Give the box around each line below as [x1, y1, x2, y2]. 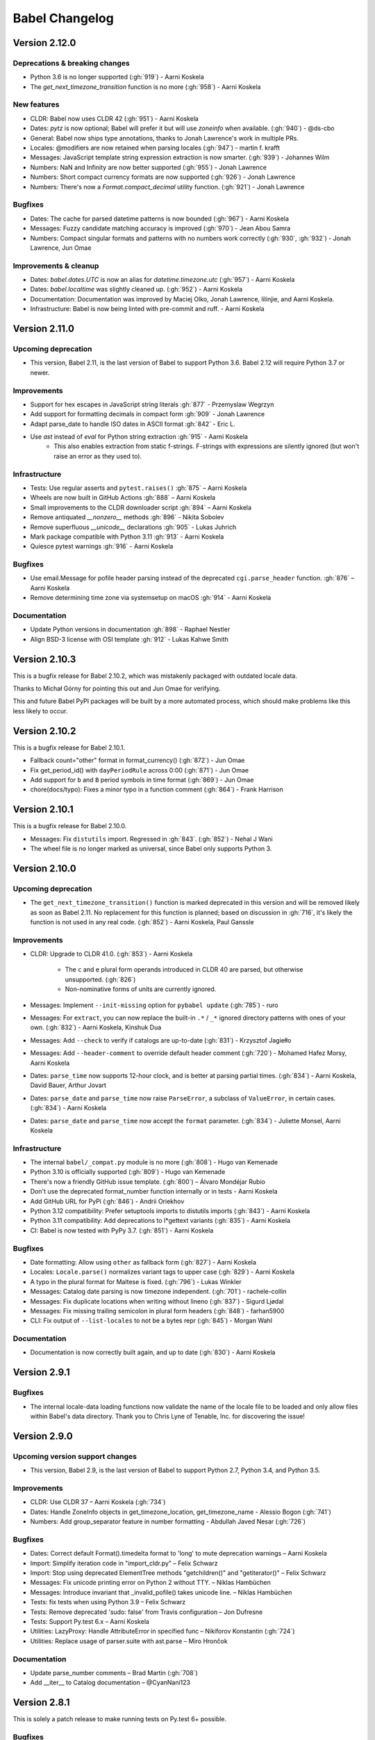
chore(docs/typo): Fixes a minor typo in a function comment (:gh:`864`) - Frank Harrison [30, 785, 284, 793]
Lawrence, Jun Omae [30, 244, 92, 252]
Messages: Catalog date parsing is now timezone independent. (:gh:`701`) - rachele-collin [30, 1288, 287, 1296]
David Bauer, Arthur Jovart [30, 1081, 107, 1089]
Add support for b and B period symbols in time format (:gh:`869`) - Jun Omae [30, 775, 254, 784]
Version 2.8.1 [12, 1697, 70, 1709]
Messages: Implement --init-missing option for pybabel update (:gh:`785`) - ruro [30, 1001, 278, 1009]
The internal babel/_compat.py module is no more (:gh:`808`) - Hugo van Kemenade [30, 1158, 278, 1166]
